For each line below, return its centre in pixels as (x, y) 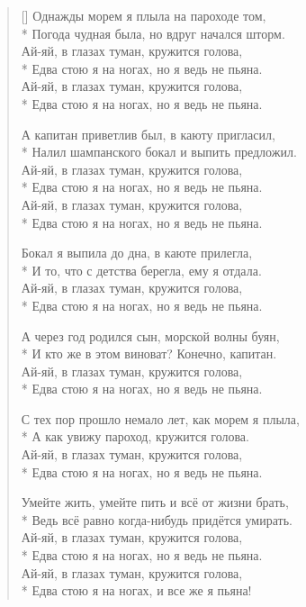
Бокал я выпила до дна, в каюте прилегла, (137, 253)
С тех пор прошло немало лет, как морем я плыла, (160, 418)
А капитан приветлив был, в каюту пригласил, (148, 134)
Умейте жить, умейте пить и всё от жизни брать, (155, 502)
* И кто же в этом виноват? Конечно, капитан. (149, 353)
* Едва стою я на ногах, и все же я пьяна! (136, 590)
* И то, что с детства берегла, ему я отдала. (141, 270)
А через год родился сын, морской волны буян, (150, 335)
